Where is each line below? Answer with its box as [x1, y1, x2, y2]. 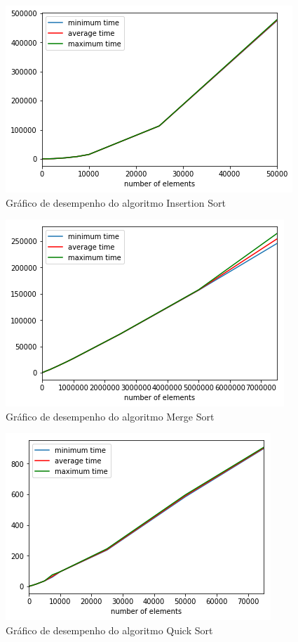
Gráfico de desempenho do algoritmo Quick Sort [6, 622, 213, 637]
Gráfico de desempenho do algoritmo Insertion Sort [6, 195, 226, 210]
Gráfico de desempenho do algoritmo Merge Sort [6, 409, 215, 423]
